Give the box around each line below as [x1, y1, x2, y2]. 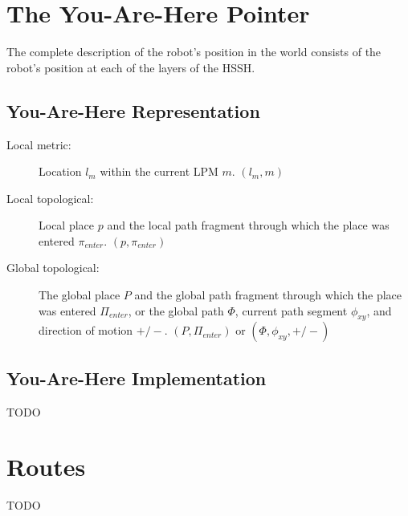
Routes [6, 450, 86, 483]
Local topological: [6, 189, 94, 206]
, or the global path [128, 302, 224, 319]
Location [39, 163, 82, 180]
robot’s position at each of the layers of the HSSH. [6, 59, 255, 75]
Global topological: [6, 259, 100, 276]
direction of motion [39, 322, 133, 339]
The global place [39, 286, 120, 303]
